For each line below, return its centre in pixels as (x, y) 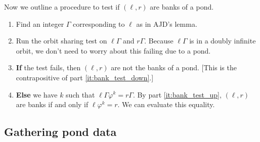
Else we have (37, 94)
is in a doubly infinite (223, 41)
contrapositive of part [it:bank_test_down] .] (85, 77)
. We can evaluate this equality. (166, 104)
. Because (159, 41)
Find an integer (40, 23)
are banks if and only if (52, 104)
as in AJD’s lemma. (167, 23)
